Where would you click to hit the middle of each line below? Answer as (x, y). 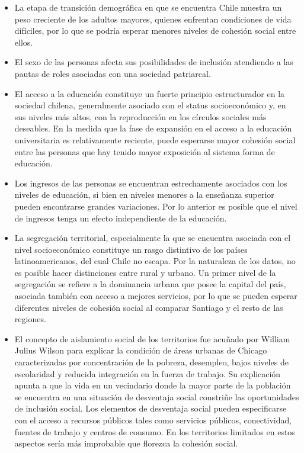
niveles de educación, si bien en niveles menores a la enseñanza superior (144, 195)
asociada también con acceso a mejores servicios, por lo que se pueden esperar (156, 296)
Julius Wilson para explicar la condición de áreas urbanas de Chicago (141, 350)
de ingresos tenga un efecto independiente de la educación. (121, 218)
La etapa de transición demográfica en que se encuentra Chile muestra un (148, 7)
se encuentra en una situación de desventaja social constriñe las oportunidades (157, 396)
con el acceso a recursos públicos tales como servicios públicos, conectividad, (153, 420)
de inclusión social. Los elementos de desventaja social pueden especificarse (151, 408)
